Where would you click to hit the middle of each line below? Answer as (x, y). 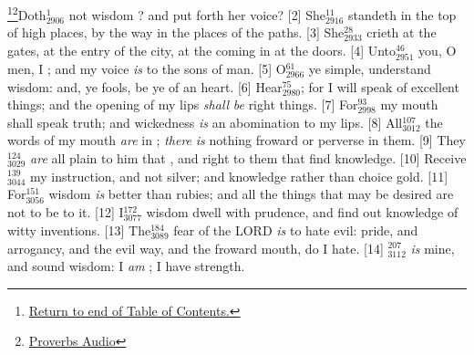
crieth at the (402, 32)
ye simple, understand (370, 68)
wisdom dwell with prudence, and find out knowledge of (302, 212)
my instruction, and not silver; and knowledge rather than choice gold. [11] (239, 176)
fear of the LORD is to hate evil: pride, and (296, 230)
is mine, (433, 248)
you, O (438, 50)
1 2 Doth (27, 13)
